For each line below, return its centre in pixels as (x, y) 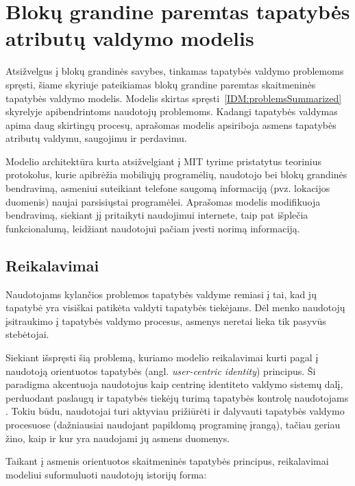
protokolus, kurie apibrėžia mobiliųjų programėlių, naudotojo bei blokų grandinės (176, 174)
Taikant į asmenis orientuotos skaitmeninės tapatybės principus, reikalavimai (167, 461)
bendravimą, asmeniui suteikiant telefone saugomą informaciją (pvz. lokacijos (168, 188)
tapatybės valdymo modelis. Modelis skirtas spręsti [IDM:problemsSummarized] (174, 98)
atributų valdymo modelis (130, 38)
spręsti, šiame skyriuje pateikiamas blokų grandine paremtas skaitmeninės (161, 84)
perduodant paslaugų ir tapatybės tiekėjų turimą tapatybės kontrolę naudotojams (177, 397)
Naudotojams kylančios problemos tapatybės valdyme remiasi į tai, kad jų (161, 294)
